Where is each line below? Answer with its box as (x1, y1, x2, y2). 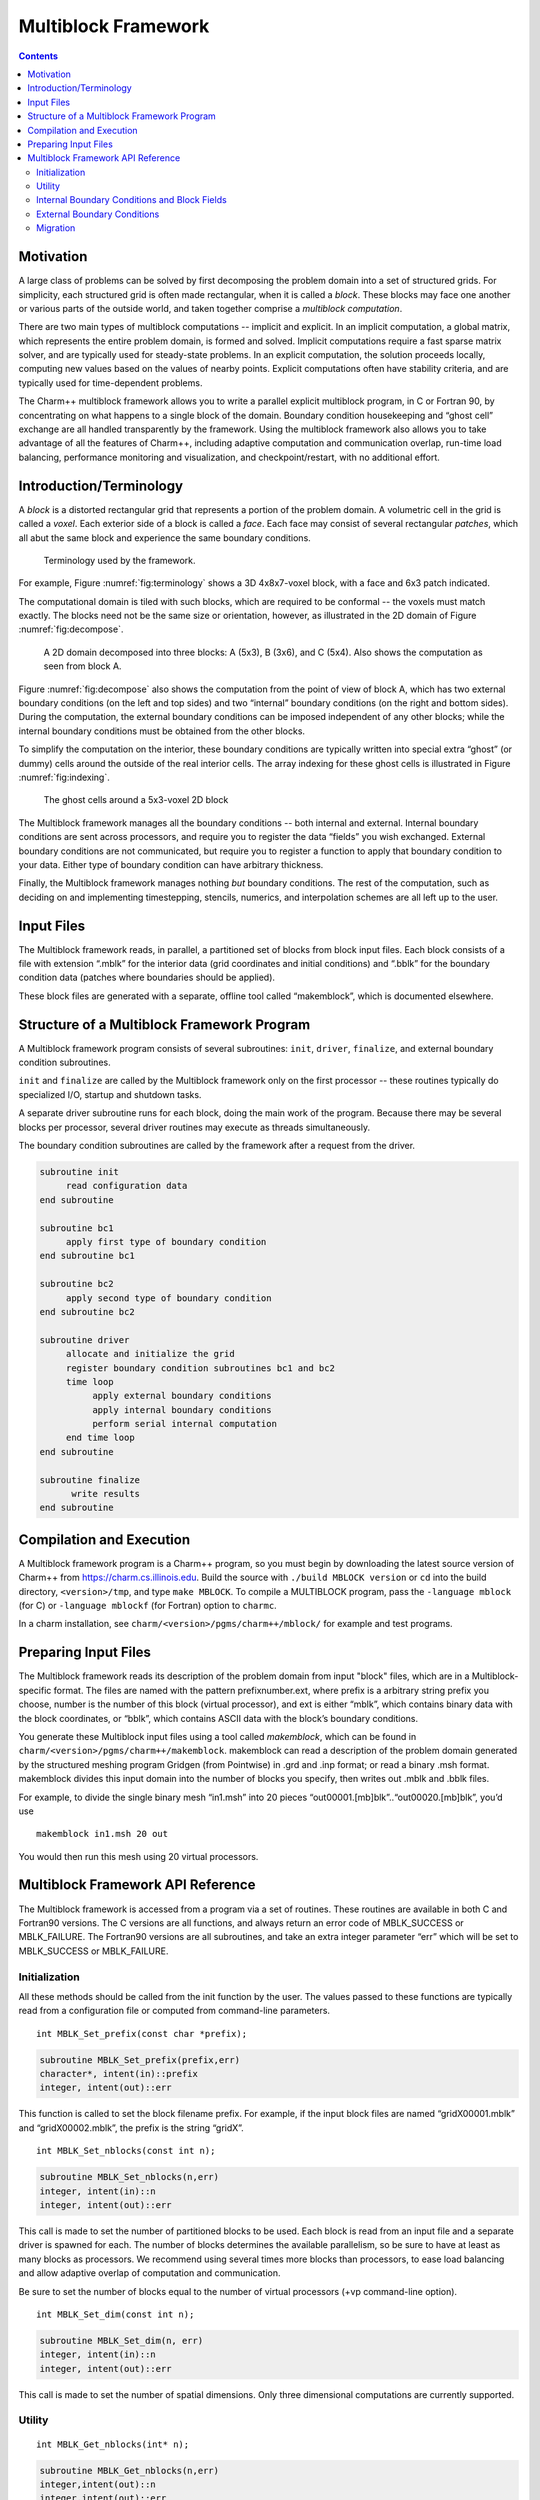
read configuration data (65, 1180, 188, 1192)
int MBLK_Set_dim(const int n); (36, 2308, 195, 2320)
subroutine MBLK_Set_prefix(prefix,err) (39, 2054, 240, 2065)
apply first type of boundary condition (65, 1236, 267, 1247)
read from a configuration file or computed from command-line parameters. (18, 2005, 330, 2017)
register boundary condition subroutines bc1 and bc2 (65, 1362, 335, 1374)
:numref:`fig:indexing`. (18, 771, 110, 783)
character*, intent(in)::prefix (39, 2068, 199, 2080)
